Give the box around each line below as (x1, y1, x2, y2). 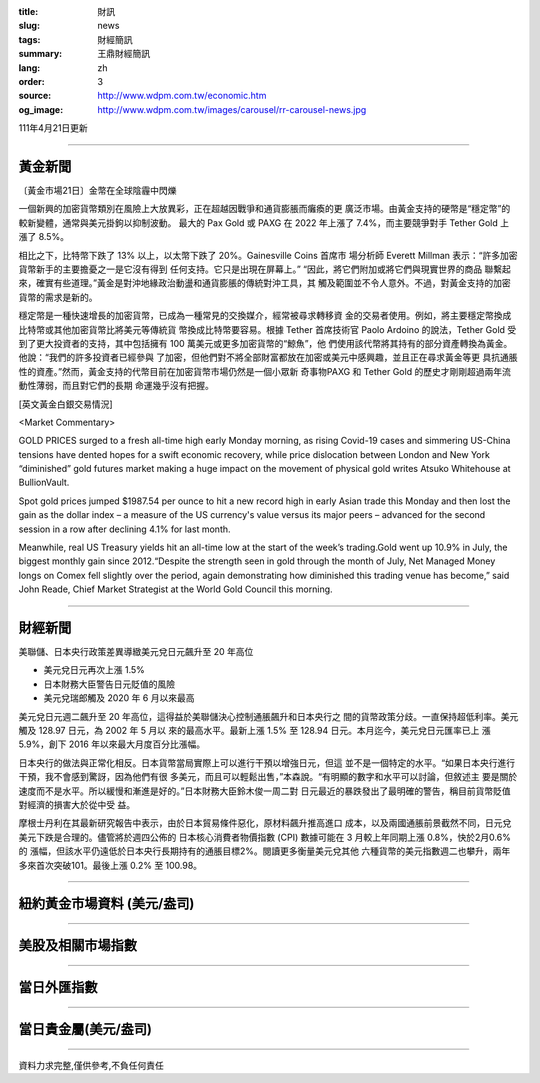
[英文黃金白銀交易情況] (18, 398, 114, 410)
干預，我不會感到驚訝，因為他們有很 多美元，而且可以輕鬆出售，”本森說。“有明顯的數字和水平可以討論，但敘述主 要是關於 (18, 771, 518, 783)
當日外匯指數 (18, 979, 98, 996)
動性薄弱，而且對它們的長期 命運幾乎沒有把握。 (18, 380, 214, 392)
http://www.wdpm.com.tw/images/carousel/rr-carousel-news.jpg (97, 103, 367, 115)
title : (18, 6, 39, 17)
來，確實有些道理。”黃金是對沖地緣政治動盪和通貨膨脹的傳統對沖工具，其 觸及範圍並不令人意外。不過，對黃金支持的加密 (18, 277, 512, 289)
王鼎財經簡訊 (97, 48, 150, 60)
